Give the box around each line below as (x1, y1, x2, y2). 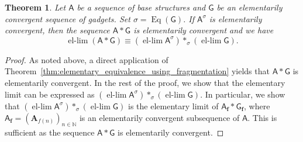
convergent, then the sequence (5, 24, 110, 36)
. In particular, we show (200, 88, 285, 100)
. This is (247, 111, 277, 123)
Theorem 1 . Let (5, 1, 66, 13)
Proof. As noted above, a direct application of (5, 53, 168, 65)
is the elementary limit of (128, 99, 219, 112)
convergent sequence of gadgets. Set (5, 12, 130, 25)
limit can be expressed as (5, 88, 95, 100)
